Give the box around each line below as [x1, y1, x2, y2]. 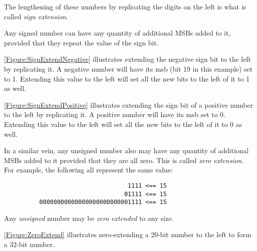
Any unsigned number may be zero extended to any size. [4, 212, 173, 223]
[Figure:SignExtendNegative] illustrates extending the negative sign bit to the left [4, 54, 251, 64]
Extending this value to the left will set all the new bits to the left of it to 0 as [4, 119, 242, 129]
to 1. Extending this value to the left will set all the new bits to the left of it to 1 [4, 73, 250, 84]
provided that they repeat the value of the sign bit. [4, 37, 159, 47]
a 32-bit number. [4, 239, 55, 250]
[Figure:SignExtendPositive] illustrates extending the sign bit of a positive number [4, 99, 253, 110]
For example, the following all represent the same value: [4, 165, 173, 175]
